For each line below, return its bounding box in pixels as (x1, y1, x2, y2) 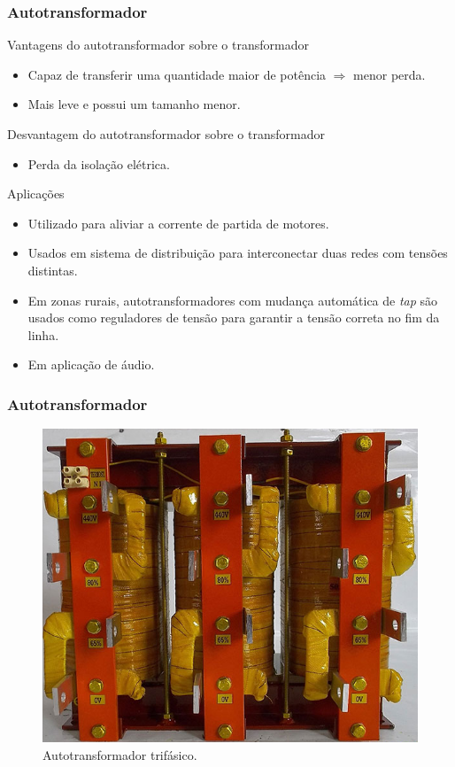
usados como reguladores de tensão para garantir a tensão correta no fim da (27, 308, 440, 327)
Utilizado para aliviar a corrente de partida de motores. (27, 213, 329, 232)
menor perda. (353, 65, 426, 83)
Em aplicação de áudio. (27, 355, 155, 374)
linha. (27, 325, 59, 344)
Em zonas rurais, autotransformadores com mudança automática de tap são (27, 291, 438, 309)
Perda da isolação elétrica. (27, 154, 170, 173)
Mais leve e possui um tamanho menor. (27, 95, 241, 113)
